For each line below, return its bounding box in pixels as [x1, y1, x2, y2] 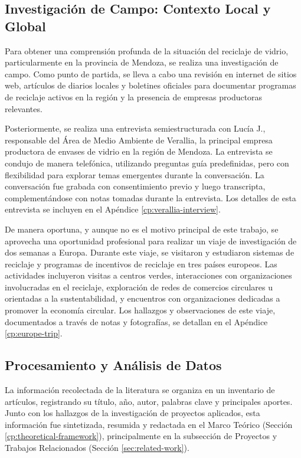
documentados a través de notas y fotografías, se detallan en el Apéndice [5, 315, 268, 328]
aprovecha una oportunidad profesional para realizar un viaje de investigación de [5, 234, 297, 247]
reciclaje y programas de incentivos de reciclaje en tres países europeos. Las [5, 257, 277, 270]
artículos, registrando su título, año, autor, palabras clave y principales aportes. [5, 395, 293, 407]
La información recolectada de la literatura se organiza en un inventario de [5, 384, 275, 396]
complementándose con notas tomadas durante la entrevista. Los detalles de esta [5, 191, 296, 204]
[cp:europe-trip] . [5, 327, 63, 339]
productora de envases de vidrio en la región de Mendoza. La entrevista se [5, 145, 273, 158]
